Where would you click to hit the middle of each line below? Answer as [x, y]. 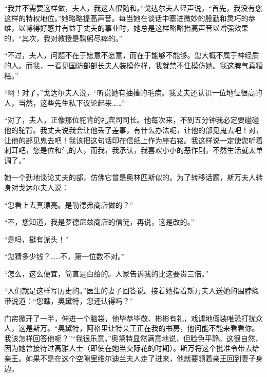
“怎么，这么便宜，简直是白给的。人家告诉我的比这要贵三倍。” [107, 273]
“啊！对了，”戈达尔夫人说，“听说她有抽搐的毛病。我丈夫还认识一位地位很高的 [133, 93]
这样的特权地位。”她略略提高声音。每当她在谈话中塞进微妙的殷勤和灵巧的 [126, 18]
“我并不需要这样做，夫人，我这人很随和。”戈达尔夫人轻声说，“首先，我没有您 [133, 8]
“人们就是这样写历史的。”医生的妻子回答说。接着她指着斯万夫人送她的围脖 [128, 291]
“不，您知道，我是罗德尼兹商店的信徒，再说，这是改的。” [99, 222]
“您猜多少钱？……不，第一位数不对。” [64, 256]
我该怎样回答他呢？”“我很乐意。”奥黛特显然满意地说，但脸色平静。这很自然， [133, 338]
